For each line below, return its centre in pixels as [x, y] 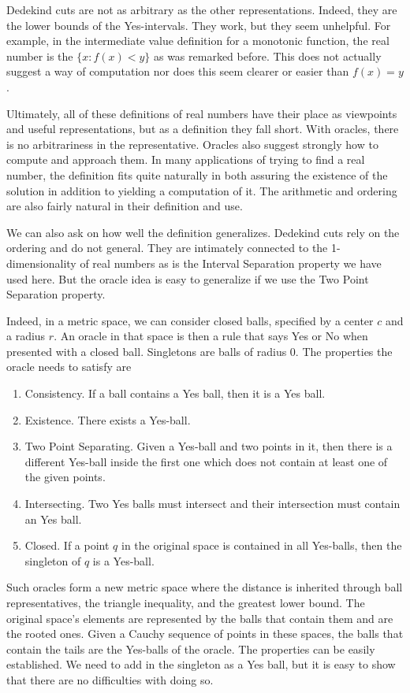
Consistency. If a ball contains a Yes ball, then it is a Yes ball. [175, 393]
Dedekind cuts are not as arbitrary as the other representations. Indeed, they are [202, 9]
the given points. [65, 477]
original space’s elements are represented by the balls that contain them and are [200, 618]
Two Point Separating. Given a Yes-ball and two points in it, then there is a [209, 446]
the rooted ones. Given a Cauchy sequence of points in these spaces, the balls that [205, 634]
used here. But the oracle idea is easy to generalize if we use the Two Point [188, 278]
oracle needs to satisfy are [69, 367]
